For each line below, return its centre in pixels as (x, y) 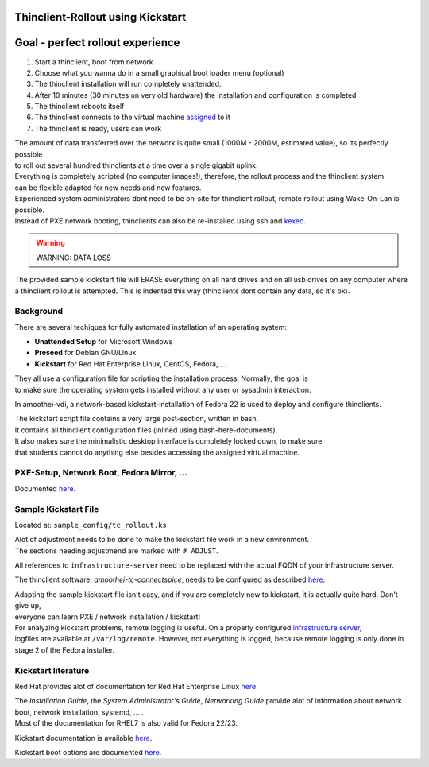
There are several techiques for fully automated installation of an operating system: (151, 327)
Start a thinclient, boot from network (94, 62)
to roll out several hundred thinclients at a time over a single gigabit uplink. (136, 165)
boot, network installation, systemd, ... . (79, 712)
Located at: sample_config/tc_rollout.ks (91, 525)
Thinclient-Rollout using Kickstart (100, 17)
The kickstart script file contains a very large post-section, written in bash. (137, 419)
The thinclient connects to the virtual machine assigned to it (132, 117)
